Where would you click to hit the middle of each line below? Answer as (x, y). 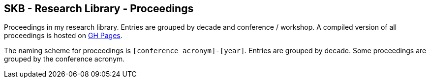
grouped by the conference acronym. (64, 59)
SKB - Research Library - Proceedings (99, 9)
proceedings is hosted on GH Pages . (63, 36)
